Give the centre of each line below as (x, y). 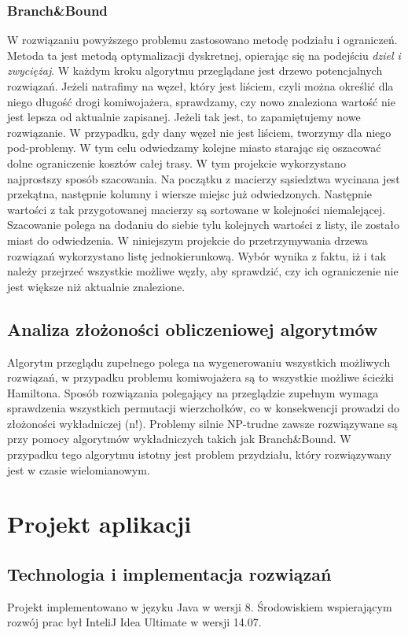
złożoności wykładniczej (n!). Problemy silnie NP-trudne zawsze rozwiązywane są (202, 423)
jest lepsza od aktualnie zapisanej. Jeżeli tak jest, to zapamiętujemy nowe (184, 117)
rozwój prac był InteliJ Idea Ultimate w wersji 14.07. (134, 622)
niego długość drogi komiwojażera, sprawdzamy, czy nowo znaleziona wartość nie (201, 101)
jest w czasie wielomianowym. (79, 469)
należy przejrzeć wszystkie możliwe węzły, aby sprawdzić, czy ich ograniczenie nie (203, 271)
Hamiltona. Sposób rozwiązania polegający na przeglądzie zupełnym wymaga (193, 392)
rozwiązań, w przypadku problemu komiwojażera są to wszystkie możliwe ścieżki (200, 377)
